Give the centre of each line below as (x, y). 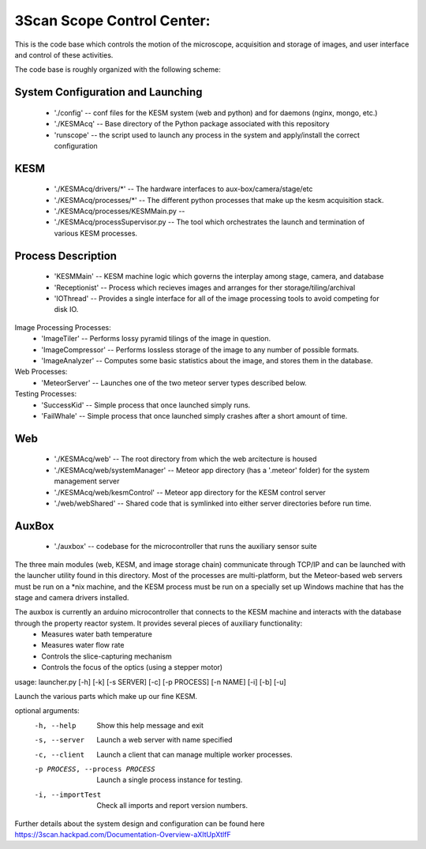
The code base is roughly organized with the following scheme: (118, 69)
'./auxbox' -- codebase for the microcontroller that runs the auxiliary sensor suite (185, 547)
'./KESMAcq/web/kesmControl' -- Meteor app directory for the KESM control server (190, 492)
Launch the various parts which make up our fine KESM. (106, 697)
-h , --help (55, 725)
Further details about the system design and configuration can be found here (140, 823)
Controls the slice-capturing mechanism (107, 656)
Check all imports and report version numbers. (172, 806)
